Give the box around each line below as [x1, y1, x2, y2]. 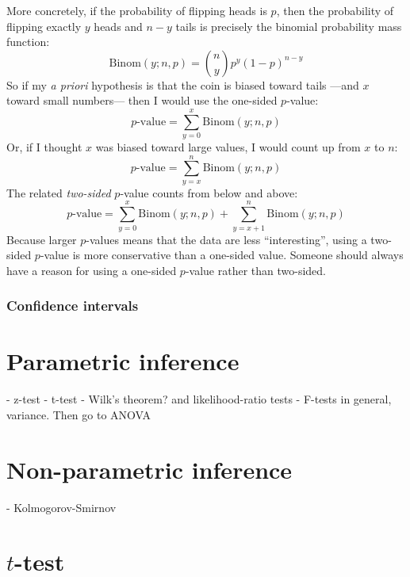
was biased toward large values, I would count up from [95, 139, 361, 155]
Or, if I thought [6, 139, 82, 155]
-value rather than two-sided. [185, 262, 327, 278]
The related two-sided [6, 184, 111, 201]
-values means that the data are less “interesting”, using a [86, 231, 367, 247]
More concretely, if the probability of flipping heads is [6, 2, 267, 18]
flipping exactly [6, 17, 82, 34]
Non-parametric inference [6, 453, 293, 485]
